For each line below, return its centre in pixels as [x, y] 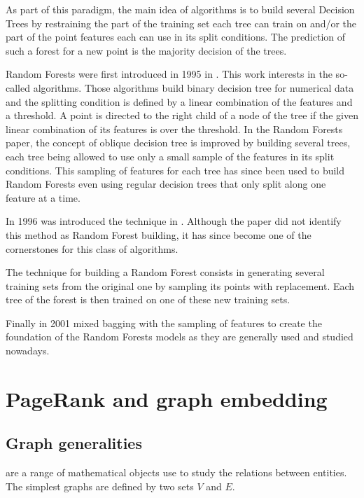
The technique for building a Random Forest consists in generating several [165, 272]
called [18, 87]
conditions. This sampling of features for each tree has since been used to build [175, 170]
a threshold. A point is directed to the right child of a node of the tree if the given [182, 115]
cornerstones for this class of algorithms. [92, 248]
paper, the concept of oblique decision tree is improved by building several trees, [178, 143]
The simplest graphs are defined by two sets [100, 486]
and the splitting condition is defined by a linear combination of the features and [179, 101]
